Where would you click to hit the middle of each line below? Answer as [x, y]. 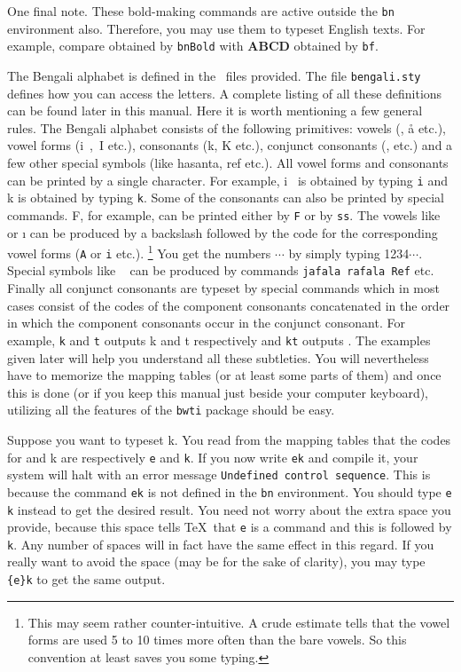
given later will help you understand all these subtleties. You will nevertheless [218, 357]
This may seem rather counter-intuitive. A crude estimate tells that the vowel [239, 622]
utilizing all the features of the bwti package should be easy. [171, 410]
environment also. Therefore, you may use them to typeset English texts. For [216, 28]
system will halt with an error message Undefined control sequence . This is [219, 474]
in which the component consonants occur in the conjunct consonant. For [206, 323]
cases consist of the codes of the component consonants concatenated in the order [229, 305]
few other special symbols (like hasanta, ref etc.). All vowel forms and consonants [228, 162]
